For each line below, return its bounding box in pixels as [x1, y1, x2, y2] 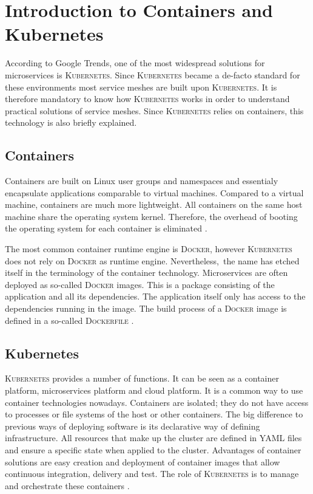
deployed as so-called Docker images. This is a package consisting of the [5, 278, 275, 290]
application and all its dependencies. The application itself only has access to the [5, 290, 306, 303]
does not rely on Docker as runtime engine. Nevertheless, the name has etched [5, 254, 300, 267]
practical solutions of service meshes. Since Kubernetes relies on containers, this [5, 104, 304, 117]
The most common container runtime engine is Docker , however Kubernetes [5, 242, 292, 255]
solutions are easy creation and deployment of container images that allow [5, 455, 280, 468]
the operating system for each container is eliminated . [5, 222, 207, 235]
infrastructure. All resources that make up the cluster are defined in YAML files [5, 431, 302, 444]
